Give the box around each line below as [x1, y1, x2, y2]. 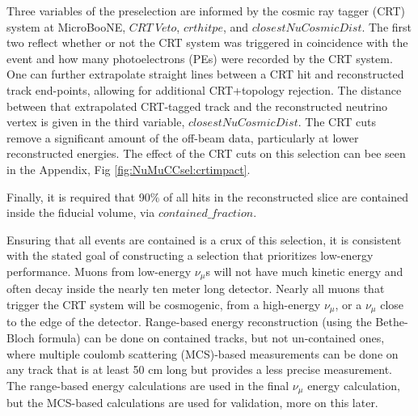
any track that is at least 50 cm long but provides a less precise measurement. [6, 361, 393, 378]
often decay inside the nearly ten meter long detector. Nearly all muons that [6, 280, 385, 297]
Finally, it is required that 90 [6, 188, 150, 205]
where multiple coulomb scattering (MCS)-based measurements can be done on [6, 345, 399, 362]
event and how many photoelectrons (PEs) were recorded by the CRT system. [6, 49, 393, 66]
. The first [361, 18, 412, 35]
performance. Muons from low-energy [6, 262, 192, 279]
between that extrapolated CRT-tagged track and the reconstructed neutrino [6, 97, 388, 114]
